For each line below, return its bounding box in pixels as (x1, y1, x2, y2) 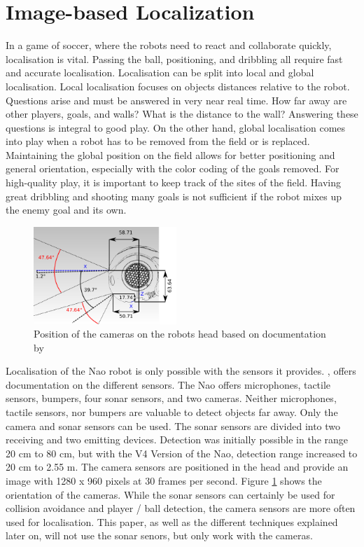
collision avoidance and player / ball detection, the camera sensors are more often (6, 501, 356, 515)
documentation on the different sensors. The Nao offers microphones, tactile (6, 377, 331, 392)
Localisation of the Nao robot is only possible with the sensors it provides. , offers (6, 363, 356, 378)
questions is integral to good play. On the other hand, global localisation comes (6, 120, 346, 134)
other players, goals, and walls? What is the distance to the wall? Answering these (6, 106, 358, 121)
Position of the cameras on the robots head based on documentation (34, 326, 326, 341)
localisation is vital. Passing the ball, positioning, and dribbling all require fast (6, 51, 343, 66)
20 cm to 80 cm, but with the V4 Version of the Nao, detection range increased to (6, 445, 358, 460)
